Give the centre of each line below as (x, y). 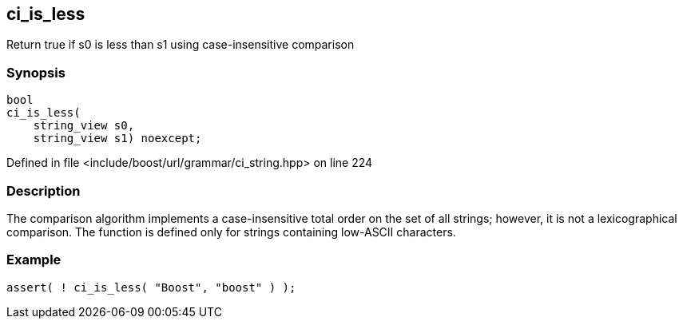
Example (34, 260)
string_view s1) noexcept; (117, 139)
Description (44, 190)
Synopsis (36, 72)
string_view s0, (84, 126)
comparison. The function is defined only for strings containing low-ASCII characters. (231, 232)
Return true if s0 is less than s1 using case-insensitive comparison (181, 45)
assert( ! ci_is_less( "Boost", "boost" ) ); (151, 287)
